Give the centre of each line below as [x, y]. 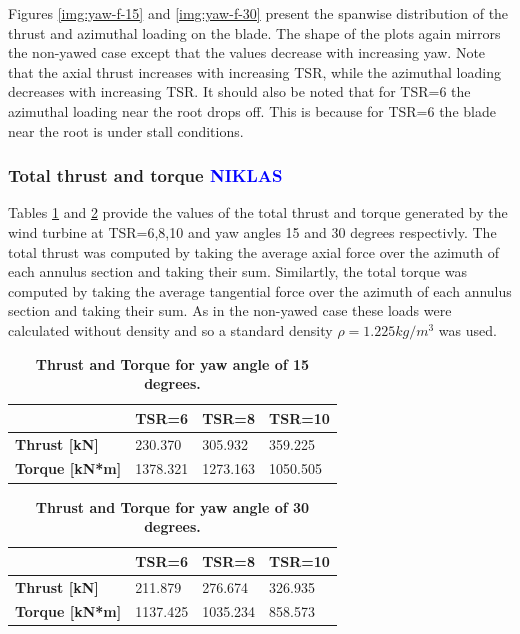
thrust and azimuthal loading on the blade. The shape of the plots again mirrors [254, 32]
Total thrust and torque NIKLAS [145, 175]
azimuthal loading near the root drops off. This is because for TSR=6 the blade [252, 110]
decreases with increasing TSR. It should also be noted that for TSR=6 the [239, 91]
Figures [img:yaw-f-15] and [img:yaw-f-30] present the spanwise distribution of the [258, 13]
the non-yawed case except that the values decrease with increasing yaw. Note [247, 52]
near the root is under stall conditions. [126, 130]
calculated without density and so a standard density [170, 329]
